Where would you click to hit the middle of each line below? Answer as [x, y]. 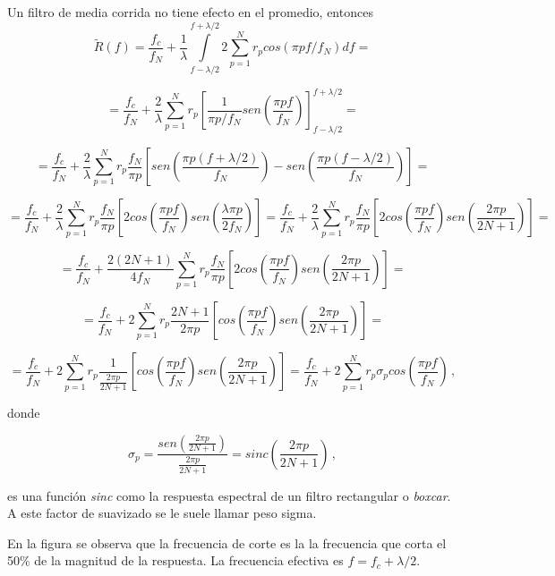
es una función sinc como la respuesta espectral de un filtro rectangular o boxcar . [229, 495]
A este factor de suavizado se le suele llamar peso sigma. [162, 513]
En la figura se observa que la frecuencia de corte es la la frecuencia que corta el [227, 542]
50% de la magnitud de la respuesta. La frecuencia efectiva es [175, 560]
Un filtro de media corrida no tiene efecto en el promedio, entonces [190, 12]
